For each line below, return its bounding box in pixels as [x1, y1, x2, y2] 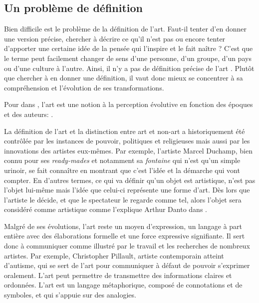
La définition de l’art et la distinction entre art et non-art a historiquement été [4, 125, 245, 136]
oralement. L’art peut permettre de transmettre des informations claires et [4, 269, 232, 280]
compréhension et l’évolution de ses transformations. [4, 82, 164, 92]
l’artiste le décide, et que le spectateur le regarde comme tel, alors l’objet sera [4, 194, 242, 204]
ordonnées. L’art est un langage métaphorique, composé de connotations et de [4, 279, 243, 290]
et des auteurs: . [4, 108, 53, 119]
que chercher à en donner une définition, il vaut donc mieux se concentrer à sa [4, 72, 243, 83]
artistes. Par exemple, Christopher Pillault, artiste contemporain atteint [4, 250, 224, 260]
